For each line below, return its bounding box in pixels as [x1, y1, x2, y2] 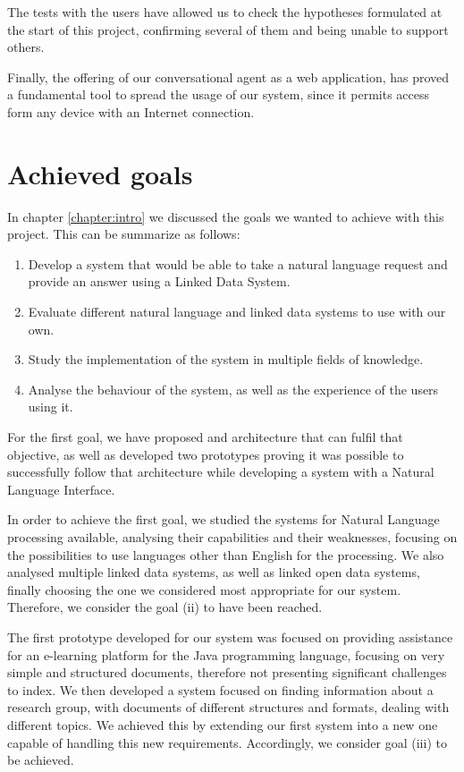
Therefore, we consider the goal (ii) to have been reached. [7, 598, 323, 616]
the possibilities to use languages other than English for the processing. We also [7, 545, 444, 564]
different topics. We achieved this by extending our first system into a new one [7, 715, 438, 734]
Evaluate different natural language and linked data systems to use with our [28, 302, 446, 321]
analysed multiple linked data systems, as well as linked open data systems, [7, 563, 420, 581]
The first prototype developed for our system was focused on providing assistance [7, 627, 453, 646]
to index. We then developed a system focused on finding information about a [7, 680, 434, 699]
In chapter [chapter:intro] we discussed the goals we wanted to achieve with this [7, 207, 444, 225]
